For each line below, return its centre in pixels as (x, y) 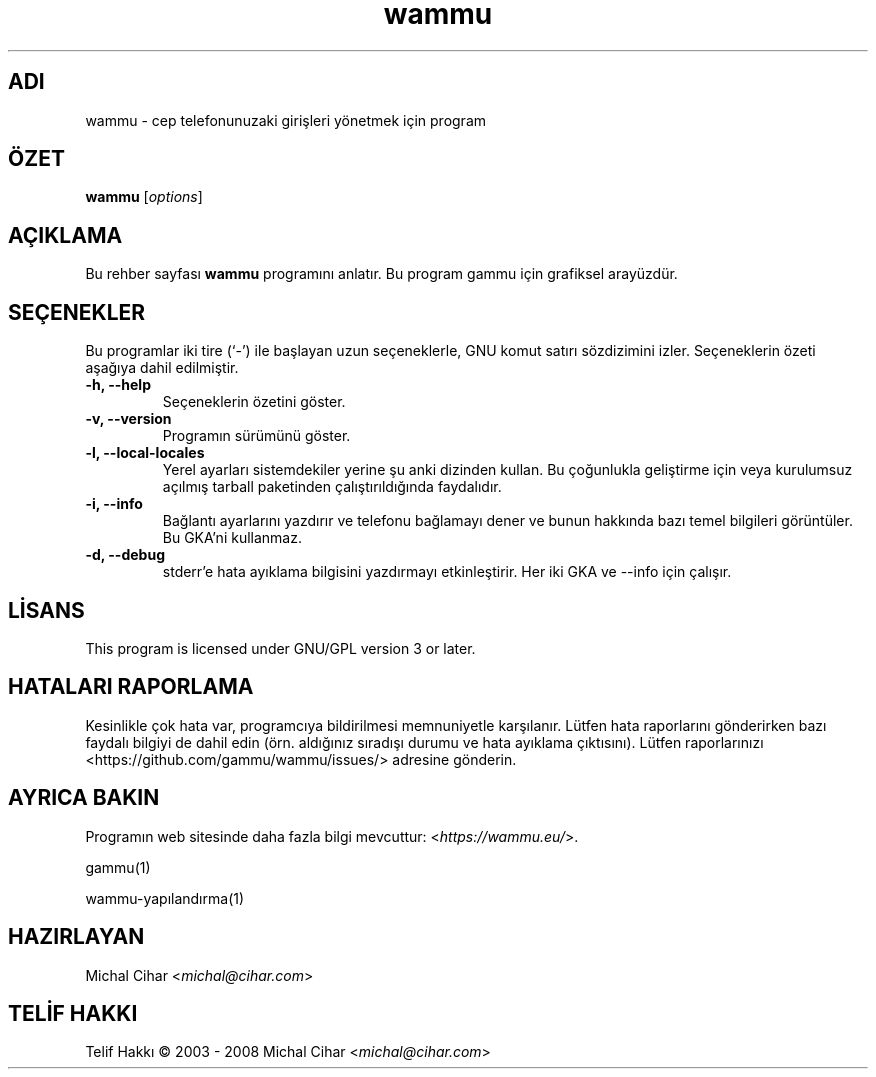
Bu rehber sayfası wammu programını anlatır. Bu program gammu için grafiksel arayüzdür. (381, 274)
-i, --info (114, 504)
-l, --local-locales (145, 453)
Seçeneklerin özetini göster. (254, 402)
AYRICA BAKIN (84, 798)
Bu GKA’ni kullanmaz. (232, 538)
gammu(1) (118, 867)
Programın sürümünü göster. (256, 436)
